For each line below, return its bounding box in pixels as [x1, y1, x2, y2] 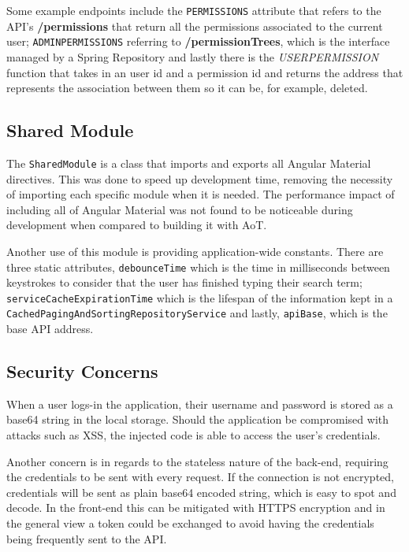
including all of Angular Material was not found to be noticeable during [6, 201, 353, 217]
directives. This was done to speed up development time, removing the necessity [6, 170, 393, 187]
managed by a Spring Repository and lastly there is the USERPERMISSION [6, 48, 379, 65]
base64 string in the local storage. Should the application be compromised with [6, 411, 389, 428]
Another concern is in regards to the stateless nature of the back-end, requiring [6, 453, 389, 469]
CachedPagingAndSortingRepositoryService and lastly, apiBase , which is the [6, 305, 388, 321]
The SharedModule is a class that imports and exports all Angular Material [6, 154, 371, 171]
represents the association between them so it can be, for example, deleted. [6, 80, 368, 96]
